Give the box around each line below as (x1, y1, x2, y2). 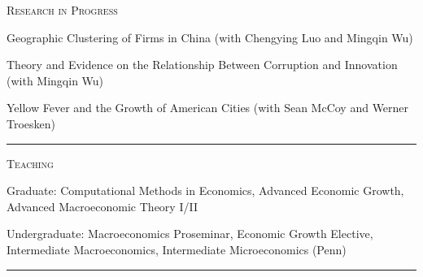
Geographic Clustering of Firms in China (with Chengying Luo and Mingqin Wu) (7, 28, 413, 45)
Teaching (7, 154, 54, 171)
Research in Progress (7, 2, 118, 18)
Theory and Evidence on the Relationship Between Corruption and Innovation (7, 56, 398, 73)
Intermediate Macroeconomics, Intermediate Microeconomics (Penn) (7, 240, 347, 258)
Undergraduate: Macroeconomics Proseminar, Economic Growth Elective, (7, 225, 373, 242)
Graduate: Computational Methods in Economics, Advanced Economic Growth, (7, 182, 404, 199)
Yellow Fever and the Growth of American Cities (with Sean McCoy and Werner (7, 99, 409, 116)
